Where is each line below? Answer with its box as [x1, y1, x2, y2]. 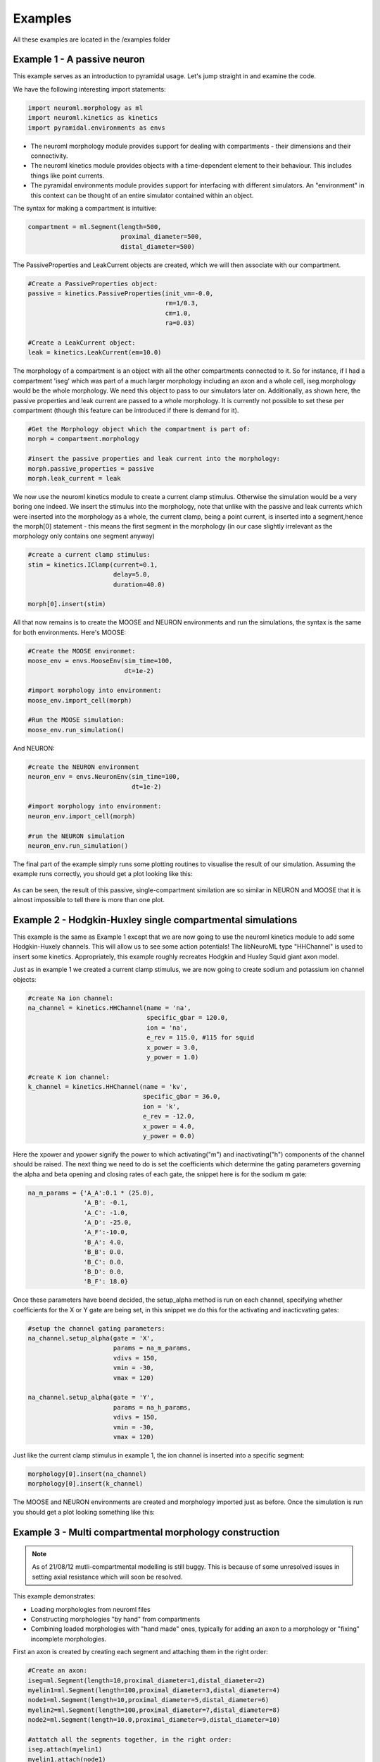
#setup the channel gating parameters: [27, 1324, 165, 1332]
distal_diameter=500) [120, 242, 195, 250]
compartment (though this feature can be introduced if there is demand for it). [13, 406, 239, 414]
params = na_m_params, [113, 1344, 191, 1353]
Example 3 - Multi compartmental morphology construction [13, 1526, 280, 1538]
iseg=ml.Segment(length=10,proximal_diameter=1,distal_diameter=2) [27, 1676, 266, 1684]
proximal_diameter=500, [120, 233, 203, 241]
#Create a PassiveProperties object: [27, 279, 158, 288]
